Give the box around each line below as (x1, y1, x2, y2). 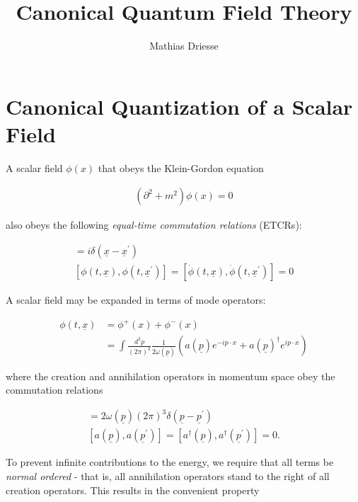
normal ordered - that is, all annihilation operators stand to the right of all (6, 468, 330, 483)
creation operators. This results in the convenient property (6, 482, 260, 497)
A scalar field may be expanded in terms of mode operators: (6, 292, 266, 307)
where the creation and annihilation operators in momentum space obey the (6, 368, 335, 383)
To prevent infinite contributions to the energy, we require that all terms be (6, 455, 334, 469)
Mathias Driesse (149, 38, 219, 53)
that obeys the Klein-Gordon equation (98, 160, 264, 175)
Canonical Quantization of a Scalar (6, 91, 353, 120)
